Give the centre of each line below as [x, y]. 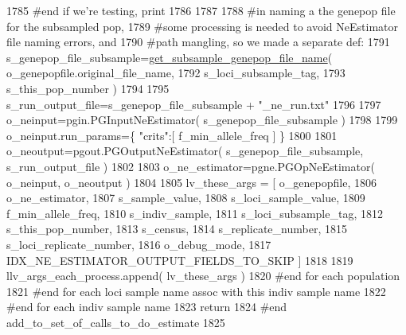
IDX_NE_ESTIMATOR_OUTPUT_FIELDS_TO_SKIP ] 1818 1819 [180, 260]
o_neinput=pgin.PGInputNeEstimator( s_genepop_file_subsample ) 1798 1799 [202, 120]
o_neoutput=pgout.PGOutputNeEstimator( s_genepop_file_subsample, [185, 151]
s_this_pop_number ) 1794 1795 [88, 88]
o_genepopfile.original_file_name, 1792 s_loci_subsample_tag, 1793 [176, 73]
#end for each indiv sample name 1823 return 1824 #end [147, 307]
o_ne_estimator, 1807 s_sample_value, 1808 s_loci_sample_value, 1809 [186, 198]
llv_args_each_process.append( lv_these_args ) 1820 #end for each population [203, 276]
